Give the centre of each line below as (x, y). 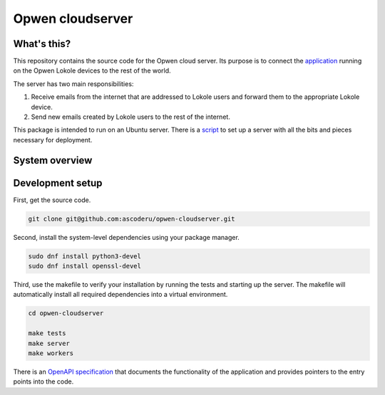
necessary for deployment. (53, 139)
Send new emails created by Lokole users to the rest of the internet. (131, 117)
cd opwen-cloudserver (66, 314)
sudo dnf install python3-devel (85, 256)
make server (49, 343)
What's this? (42, 44)
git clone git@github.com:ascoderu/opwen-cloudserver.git (132, 218)
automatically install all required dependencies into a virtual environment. (120, 295)
